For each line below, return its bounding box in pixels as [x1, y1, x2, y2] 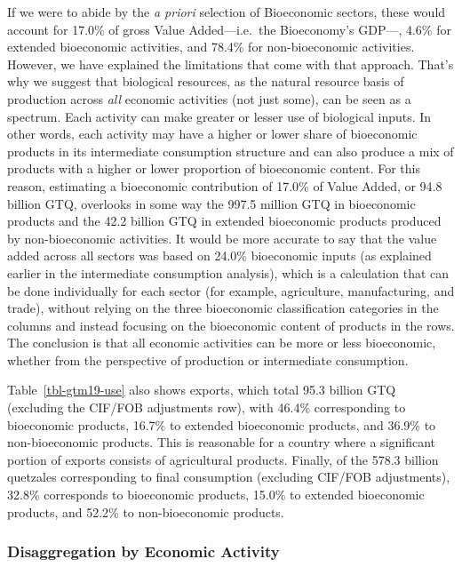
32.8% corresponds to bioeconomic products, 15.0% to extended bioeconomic [7, 485, 425, 504]
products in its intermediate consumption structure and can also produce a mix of [7, 141, 454, 160]
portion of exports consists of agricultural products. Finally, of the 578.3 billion [7, 450, 439, 468]
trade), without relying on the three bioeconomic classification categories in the [7, 299, 439, 317]
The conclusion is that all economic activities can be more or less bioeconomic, [7, 333, 436, 352]
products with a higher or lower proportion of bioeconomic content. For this [7, 159, 420, 178]
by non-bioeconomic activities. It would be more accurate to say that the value [7, 228, 437, 247]
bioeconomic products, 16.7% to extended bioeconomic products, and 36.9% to [7, 415, 436, 434]
